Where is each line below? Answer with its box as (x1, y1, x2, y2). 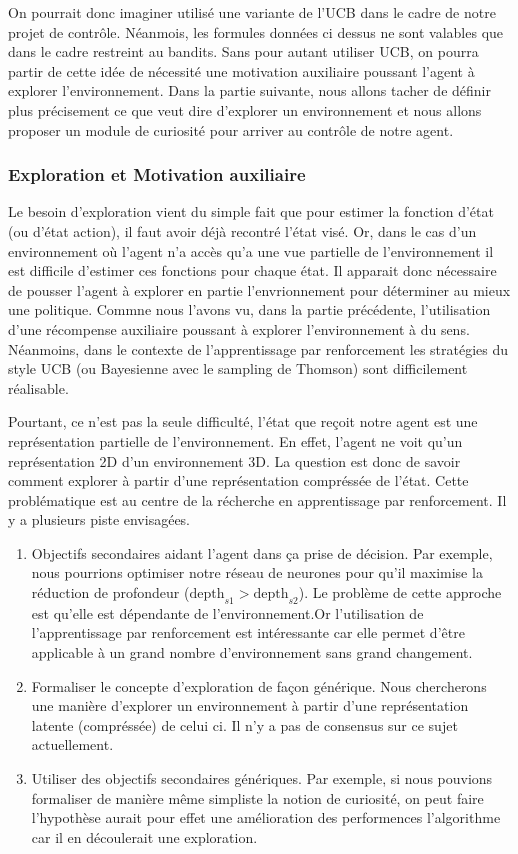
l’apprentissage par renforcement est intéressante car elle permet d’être (31, 622, 465, 643)
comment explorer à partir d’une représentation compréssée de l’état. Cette (8, 470, 469, 491)
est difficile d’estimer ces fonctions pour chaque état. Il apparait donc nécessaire (8, 260, 497, 281)
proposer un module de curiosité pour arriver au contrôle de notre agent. (8, 119, 454, 140)
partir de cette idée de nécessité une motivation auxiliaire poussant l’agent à (8, 60, 475, 81)
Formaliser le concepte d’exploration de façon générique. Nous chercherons (31, 675, 487, 696)
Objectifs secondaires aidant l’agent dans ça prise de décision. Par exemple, (31, 542, 493, 563)
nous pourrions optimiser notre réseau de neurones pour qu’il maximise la (31, 562, 483, 583)
